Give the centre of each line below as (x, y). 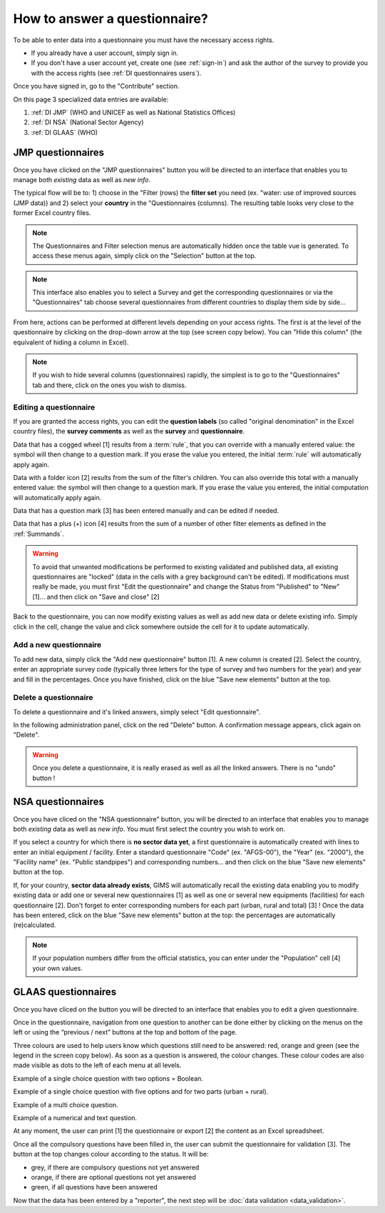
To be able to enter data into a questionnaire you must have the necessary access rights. (144, 40)
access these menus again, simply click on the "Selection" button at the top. (144, 256)
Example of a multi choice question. (66, 1104)
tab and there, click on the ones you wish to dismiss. (109, 385)
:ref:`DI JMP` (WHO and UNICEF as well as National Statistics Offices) (133, 112)
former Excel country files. (52, 213)
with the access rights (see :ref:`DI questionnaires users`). (116, 73)
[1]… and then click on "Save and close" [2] (96, 596)
